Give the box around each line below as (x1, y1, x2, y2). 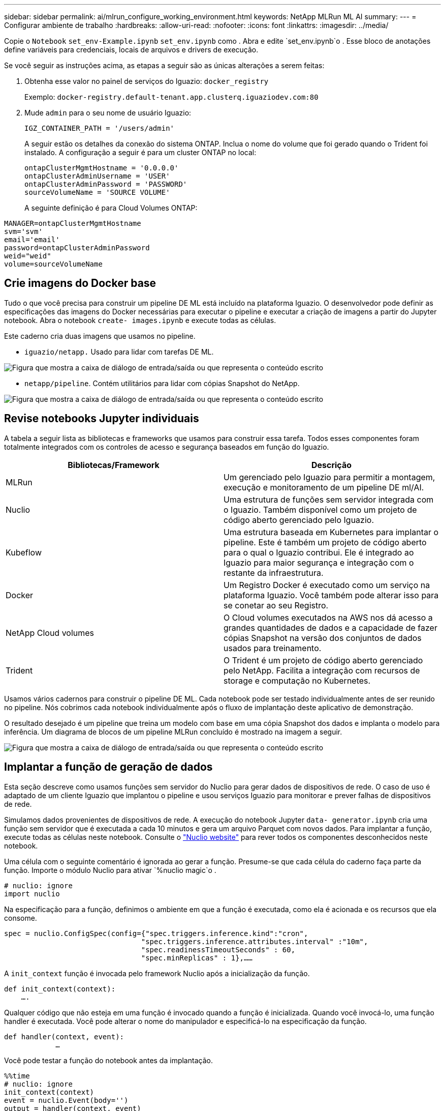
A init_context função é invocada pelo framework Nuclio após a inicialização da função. (4, 969, 310, 978)
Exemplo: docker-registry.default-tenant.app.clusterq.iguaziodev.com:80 (24, 93, 319, 101)
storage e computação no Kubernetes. (224, 675, 371, 686)
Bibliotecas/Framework (68, 459, 160, 470)
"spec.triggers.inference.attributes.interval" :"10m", (141, 937, 368, 946)
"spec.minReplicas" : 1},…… (141, 953, 252, 962)
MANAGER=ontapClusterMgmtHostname (4, 219, 141, 227)
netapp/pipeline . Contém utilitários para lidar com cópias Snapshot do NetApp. (24, 378, 300, 388)
